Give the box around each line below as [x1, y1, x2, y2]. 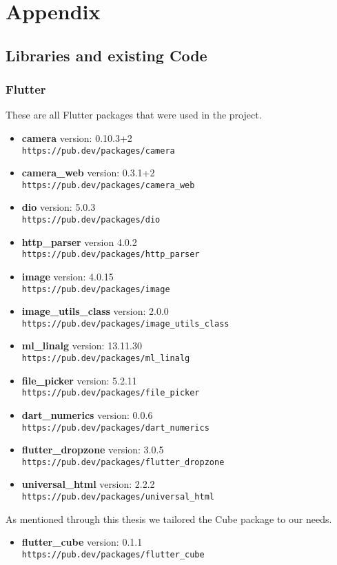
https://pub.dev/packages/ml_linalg [21, 353, 190, 364]
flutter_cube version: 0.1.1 [21, 535, 143, 549]
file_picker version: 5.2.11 [21, 373, 137, 387]
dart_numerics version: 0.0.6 [21, 407, 153, 422]
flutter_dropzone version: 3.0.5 [21, 442, 164, 457]
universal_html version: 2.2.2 [21, 477, 155, 491]
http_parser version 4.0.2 [21, 234, 137, 249]
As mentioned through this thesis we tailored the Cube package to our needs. [6, 511, 332, 526]
